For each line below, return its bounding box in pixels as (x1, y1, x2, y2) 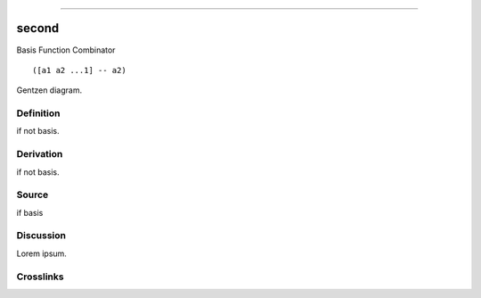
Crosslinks (16, 270, 64, 283)
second (16, 21, 60, 36)
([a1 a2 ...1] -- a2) (32, 65, 126, 75)
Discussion (16, 229, 67, 242)
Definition (16, 107, 61, 120)
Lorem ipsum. (16, 248, 67, 259)
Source (16, 188, 49, 201)
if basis (16, 207, 44, 218)
